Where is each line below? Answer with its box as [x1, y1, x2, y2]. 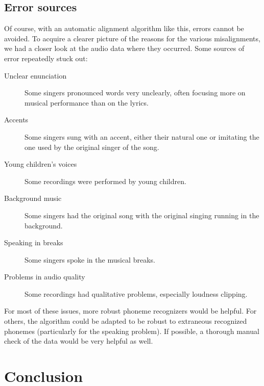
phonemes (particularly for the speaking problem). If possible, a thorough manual [4, 325, 259, 336]
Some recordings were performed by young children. [25, 175, 186, 186]
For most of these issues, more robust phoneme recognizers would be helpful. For [4, 305, 257, 316]
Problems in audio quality [4, 271, 85, 282]
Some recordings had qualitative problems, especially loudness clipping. [25, 288, 248, 299]
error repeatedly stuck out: [4, 53, 88, 63]
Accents [4, 114, 29, 125]
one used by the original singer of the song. [25, 141, 159, 152]
